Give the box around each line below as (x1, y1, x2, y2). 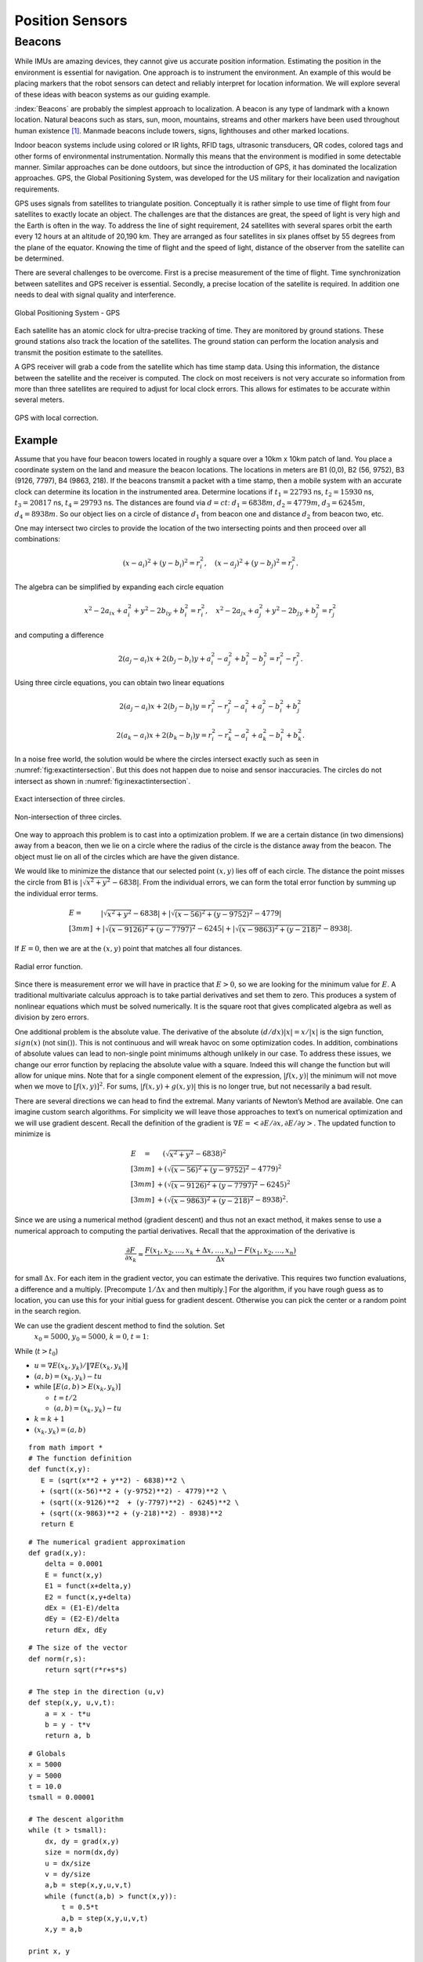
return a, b (44, 1731, 91, 1740)
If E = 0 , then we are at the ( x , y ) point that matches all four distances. (14, 944, 243, 954)
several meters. (14, 395, 65, 404)
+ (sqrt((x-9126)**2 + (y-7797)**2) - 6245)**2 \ (40, 1497, 239, 1507)
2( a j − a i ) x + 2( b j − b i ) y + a (117, 654, 211, 665)
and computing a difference (14, 630, 104, 640)
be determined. (14, 253, 64, 263)
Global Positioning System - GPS (14, 308, 121, 317)
